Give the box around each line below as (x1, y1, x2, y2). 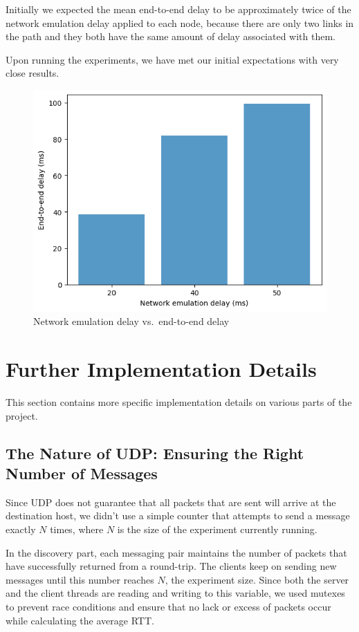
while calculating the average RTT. (6, 613, 154, 627)
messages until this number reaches (6, 572, 154, 586)
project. (6, 408, 38, 422)
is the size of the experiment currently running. (117, 522, 317, 537)
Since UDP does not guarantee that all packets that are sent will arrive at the (6, 494, 336, 509)
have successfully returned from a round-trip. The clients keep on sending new (6, 559, 337, 573)
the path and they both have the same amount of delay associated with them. (6, 29, 335, 44)
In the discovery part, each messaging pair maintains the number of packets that (6, 545, 347, 559)
